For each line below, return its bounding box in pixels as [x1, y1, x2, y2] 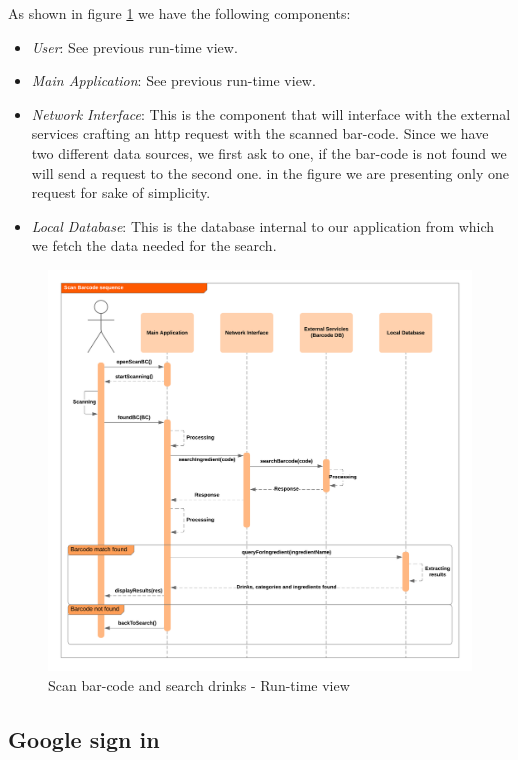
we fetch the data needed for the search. [31, 235, 277, 256]
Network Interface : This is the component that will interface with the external [31, 103, 511, 124]
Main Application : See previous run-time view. [31, 70, 316, 91]
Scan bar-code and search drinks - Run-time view [48, 674, 350, 695]
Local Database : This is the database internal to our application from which [31, 215, 495, 236]
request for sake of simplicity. [31, 182, 211, 203]
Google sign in [8, 723, 160, 754]
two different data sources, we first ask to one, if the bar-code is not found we [31, 142, 507, 163]
